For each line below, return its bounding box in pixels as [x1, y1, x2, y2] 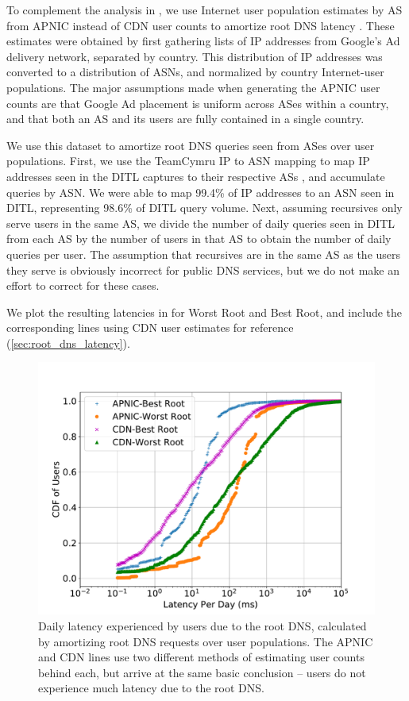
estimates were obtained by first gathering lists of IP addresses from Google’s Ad [6, 33, 400, 49]
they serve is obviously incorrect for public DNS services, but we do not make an [6, 261, 400, 278]
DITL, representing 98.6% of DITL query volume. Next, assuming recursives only [6, 199, 403, 216]
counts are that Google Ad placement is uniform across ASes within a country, [6, 94, 389, 111]
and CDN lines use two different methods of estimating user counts [38, 649, 365, 665]
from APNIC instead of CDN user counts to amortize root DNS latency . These [6, 17, 395, 33]
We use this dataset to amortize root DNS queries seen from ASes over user [6, 137, 375, 153]
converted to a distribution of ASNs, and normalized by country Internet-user [6, 64, 384, 80]
